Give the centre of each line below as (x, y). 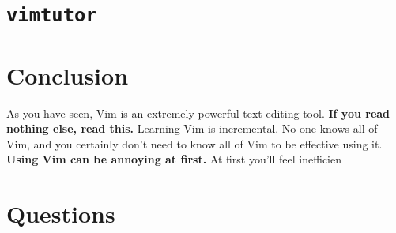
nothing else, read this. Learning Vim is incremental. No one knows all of (192, 128)
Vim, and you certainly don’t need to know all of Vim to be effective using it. (194, 143)
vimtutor (52, 15)
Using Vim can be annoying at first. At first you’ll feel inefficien (174, 159)
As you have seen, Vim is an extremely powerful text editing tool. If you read (198, 113)
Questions (61, 214)
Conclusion (68, 75)
